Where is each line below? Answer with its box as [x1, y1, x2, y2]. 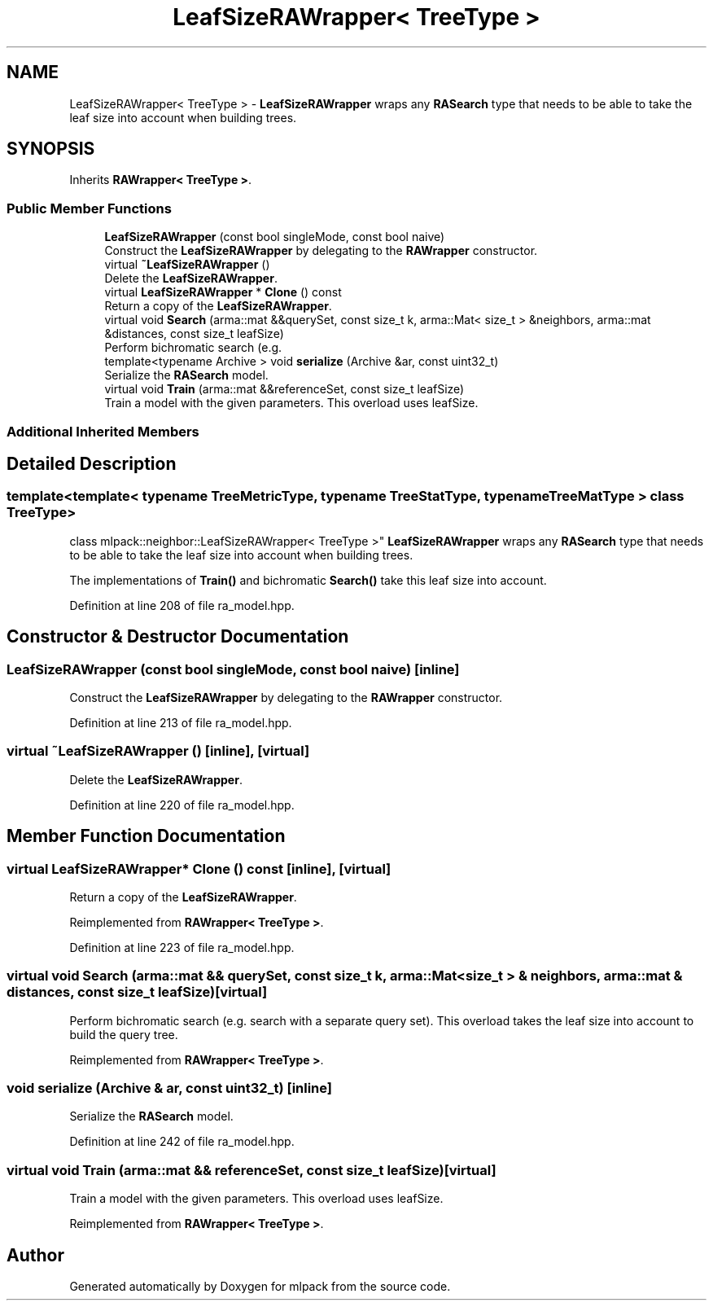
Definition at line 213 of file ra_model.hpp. [69, 716, 292, 730]
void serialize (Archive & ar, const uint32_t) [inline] [7, 1080, 333, 1097]
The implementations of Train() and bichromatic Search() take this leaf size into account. [69, 572, 547, 587]
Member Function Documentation [7, 826, 286, 847]
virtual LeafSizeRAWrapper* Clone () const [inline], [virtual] [7, 860, 391, 877]
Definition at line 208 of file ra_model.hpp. [69, 598, 295, 612]
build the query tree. [69, 1027, 178, 1042]
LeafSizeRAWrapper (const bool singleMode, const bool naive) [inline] [7, 660, 460, 678]
